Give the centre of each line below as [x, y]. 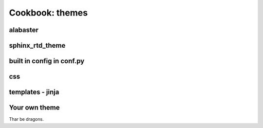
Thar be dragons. [26, 119]
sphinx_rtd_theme [37, 46]
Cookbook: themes [48, 13]
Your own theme [35, 108]
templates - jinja [34, 92]
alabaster [24, 30]
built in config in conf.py [47, 61]
